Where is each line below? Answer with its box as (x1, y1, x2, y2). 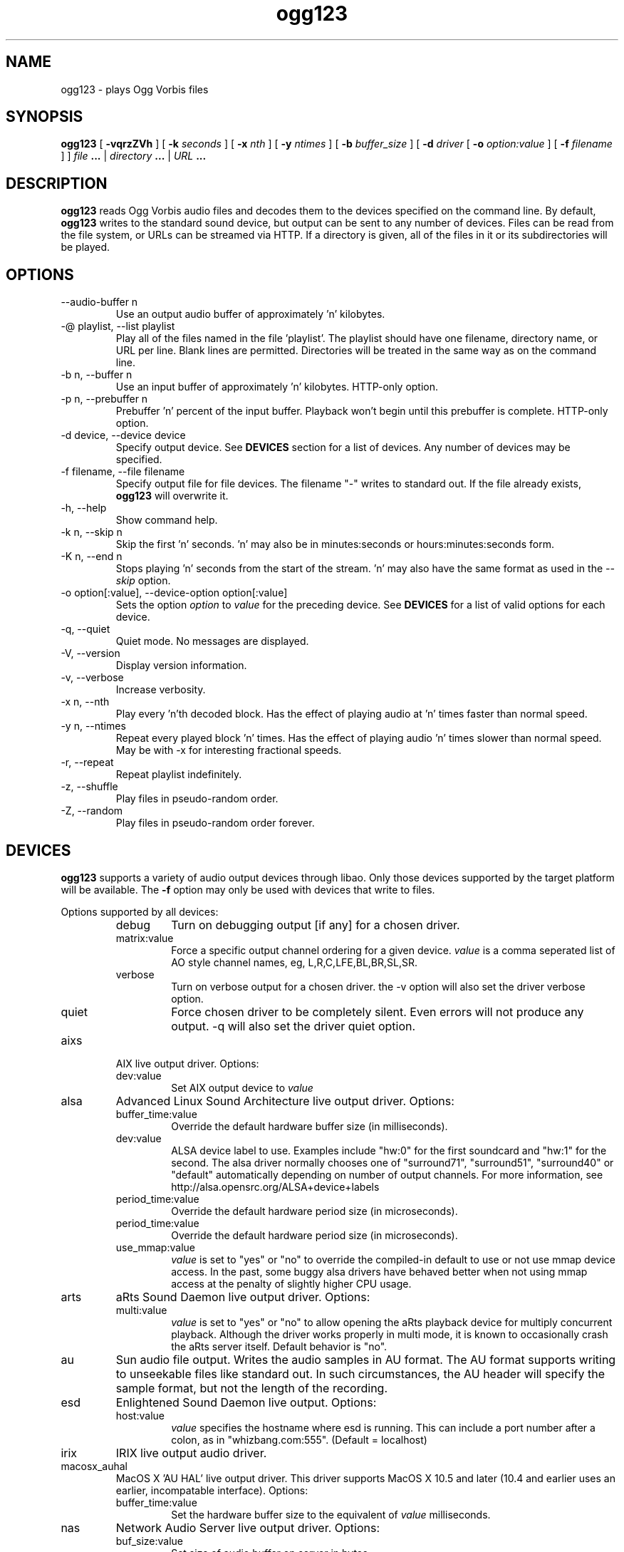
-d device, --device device (61, 429, 186, 442)
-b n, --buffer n (61, 368, 132, 381)
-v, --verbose (61, 671, 124, 684)
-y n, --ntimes (61, 720, 126, 733)
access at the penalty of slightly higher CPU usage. (171, 1277, 412, 1290)
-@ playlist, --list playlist (61, 320, 175, 333)
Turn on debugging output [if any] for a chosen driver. (171, 917, 460, 932)
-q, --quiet (61, 623, 110, 636)
